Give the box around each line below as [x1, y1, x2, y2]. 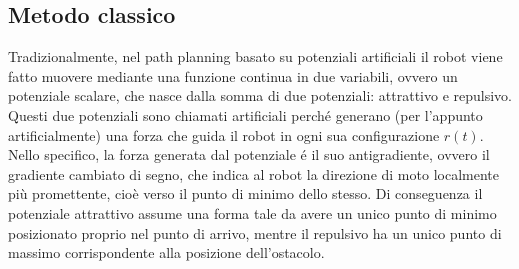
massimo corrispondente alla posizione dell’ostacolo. [8, 242, 325, 263]
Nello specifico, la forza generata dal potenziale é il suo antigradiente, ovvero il [8, 144, 490, 165]
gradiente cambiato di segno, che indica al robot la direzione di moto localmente [8, 163, 499, 184]
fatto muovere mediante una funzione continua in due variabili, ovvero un [8, 65, 458, 86]
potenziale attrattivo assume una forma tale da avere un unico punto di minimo [8, 202, 497, 223]
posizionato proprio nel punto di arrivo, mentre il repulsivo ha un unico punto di [8, 222, 502, 243]
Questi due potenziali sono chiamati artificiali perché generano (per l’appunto [8, 104, 483, 125]
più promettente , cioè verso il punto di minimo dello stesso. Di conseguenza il [8, 183, 483, 204]
